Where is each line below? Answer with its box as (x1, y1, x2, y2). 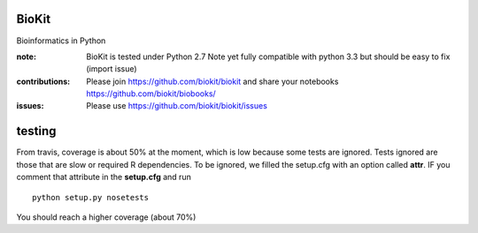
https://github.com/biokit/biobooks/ (86, 88, 216, 99)
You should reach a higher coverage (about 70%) (16, 212, 197, 222)
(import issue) (86, 64, 137, 74)
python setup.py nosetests (32, 192, 150, 202)
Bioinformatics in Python (16, 35, 106, 46)
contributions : (16, 76, 71, 86)
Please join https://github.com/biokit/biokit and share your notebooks (86, 76, 339, 86)
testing (16, 124, 57, 139)
